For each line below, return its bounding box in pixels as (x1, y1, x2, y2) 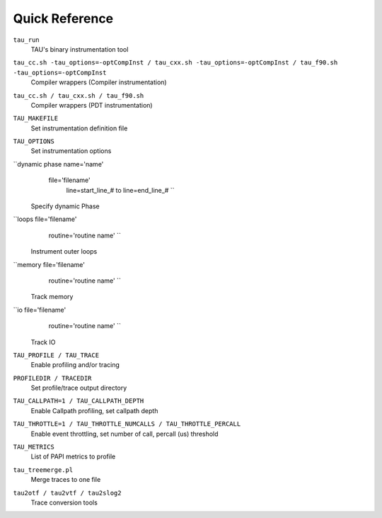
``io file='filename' (13, 305, 66, 314)
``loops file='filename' (13, 215, 77, 223)
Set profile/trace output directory (30, 383, 127, 393)
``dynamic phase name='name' (13, 159, 104, 168)
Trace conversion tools (30, 498, 98, 507)
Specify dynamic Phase (30, 202, 100, 210)
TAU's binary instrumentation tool (30, 45, 129, 53)
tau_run (13, 35, 40, 44)
